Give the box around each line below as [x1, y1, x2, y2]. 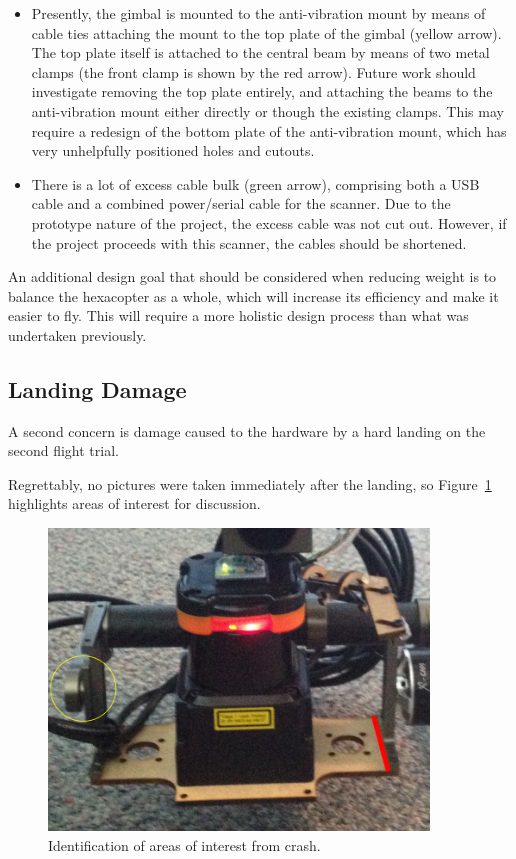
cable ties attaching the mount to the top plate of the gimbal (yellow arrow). [31, 22, 502, 43]
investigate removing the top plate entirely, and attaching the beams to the [31, 81, 493, 102]
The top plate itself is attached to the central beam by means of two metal [31, 42, 490, 63]
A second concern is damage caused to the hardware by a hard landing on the [8, 420, 486, 441]
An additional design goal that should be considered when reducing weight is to [8, 266, 497, 287]
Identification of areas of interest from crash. [48, 834, 321, 855]
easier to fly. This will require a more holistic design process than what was [8, 305, 469, 326]
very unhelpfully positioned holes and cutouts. [31, 140, 315, 161]
